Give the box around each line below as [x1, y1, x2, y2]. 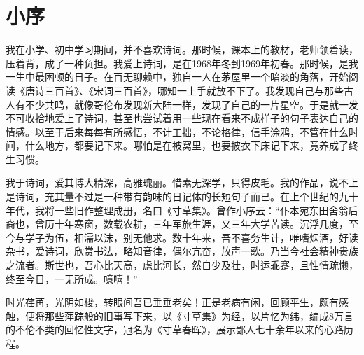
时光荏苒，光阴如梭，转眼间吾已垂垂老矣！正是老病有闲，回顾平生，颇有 [6, 295, 339, 309]
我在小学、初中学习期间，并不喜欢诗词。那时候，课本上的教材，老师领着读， [6, 42, 358, 57]
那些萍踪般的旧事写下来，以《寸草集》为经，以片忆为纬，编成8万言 [44, 308, 353, 323]
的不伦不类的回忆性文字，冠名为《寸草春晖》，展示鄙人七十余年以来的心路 [6, 322, 344, 337]
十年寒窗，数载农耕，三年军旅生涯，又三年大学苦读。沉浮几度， [54, 216, 349, 231]
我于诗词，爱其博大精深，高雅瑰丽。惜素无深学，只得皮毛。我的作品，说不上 [6, 175, 358, 190]
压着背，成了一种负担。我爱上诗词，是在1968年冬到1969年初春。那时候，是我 [6, 55, 358, 70]
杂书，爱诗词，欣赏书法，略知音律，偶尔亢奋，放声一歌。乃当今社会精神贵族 [6, 244, 358, 258]
